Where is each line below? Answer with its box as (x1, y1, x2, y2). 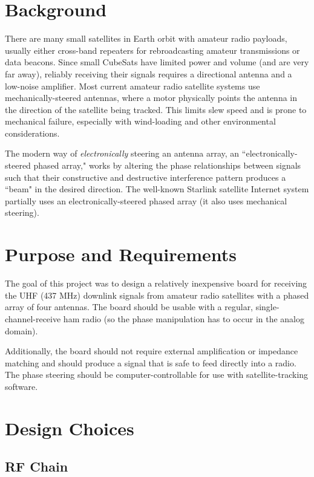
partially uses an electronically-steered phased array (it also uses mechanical (5, 194, 287, 207)
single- (255, 300, 280, 313)
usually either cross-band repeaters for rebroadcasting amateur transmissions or (5, 44, 300, 56)
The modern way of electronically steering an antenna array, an (5, 147, 240, 160)
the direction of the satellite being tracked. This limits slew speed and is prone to (5, 103, 307, 115)
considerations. (5, 126, 60, 139)
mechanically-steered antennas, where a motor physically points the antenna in (5, 91, 298, 104)
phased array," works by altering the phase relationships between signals (33, 159, 301, 172)
